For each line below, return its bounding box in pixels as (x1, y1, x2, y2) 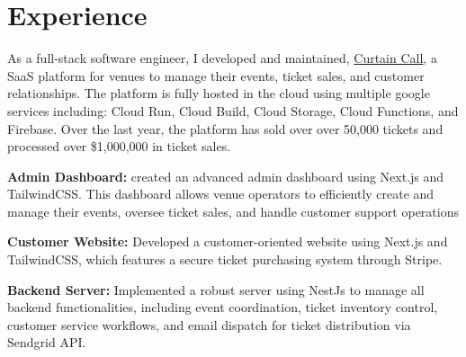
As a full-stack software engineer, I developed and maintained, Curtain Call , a (7, 49, 437, 67)
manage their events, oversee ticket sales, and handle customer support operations (7, 201, 459, 220)
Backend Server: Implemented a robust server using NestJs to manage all (7, 280, 425, 299)
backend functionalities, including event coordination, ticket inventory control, (7, 298, 438, 317)
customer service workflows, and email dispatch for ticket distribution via (7, 315, 411, 334)
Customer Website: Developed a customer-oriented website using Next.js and (7, 232, 448, 251)
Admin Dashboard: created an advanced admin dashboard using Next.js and (7, 166, 444, 185)
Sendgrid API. (7, 333, 86, 352)
